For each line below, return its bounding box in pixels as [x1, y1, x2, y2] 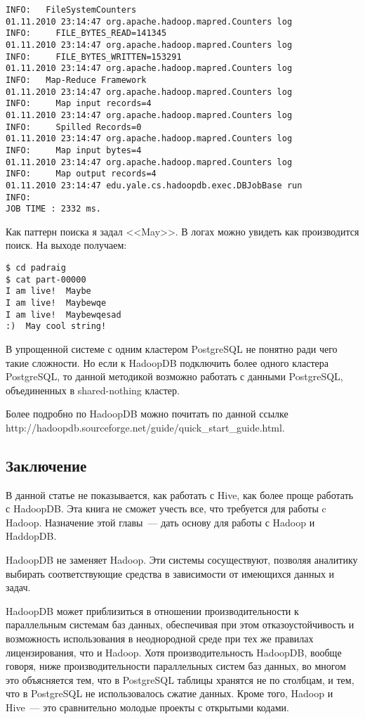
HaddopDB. [6, 529, 57, 543]
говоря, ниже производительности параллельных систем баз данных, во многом [6, 659, 346, 673]
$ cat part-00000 [6, 274, 86, 285]
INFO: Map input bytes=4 [6, 145, 142, 155]
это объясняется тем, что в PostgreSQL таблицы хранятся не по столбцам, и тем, [6, 672, 354, 687]
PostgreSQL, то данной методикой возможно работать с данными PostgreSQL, [6, 369, 343, 384]
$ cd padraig [6, 263, 66, 273]
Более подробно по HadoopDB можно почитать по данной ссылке [6, 406, 288, 421]
